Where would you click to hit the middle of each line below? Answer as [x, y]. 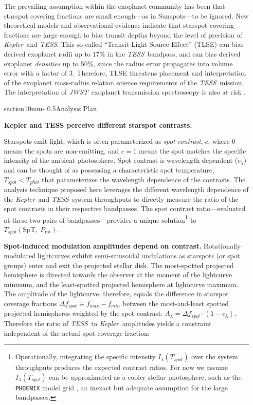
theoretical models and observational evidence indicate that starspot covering [119, 25]
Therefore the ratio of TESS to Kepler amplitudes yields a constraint [108, 323]
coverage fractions [31, 303]
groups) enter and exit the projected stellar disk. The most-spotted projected [119, 265]
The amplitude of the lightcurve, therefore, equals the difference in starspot [116, 294]
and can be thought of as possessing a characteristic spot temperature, [109, 169]
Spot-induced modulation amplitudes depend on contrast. [103, 246]
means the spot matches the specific [192, 150]
